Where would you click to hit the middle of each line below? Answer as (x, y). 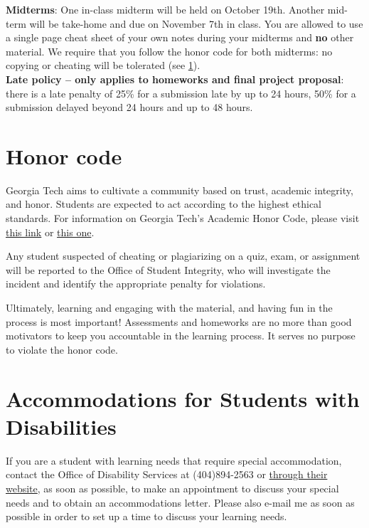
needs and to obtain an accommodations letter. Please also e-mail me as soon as (180, 502)
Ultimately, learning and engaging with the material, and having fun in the (169, 308)
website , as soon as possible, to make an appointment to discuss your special (172, 488)
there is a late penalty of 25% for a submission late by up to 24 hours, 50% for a (181, 93)
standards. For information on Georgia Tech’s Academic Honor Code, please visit (183, 218)
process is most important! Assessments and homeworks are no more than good (179, 321)
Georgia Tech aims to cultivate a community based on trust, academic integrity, (180, 190)
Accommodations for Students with (183, 398)
